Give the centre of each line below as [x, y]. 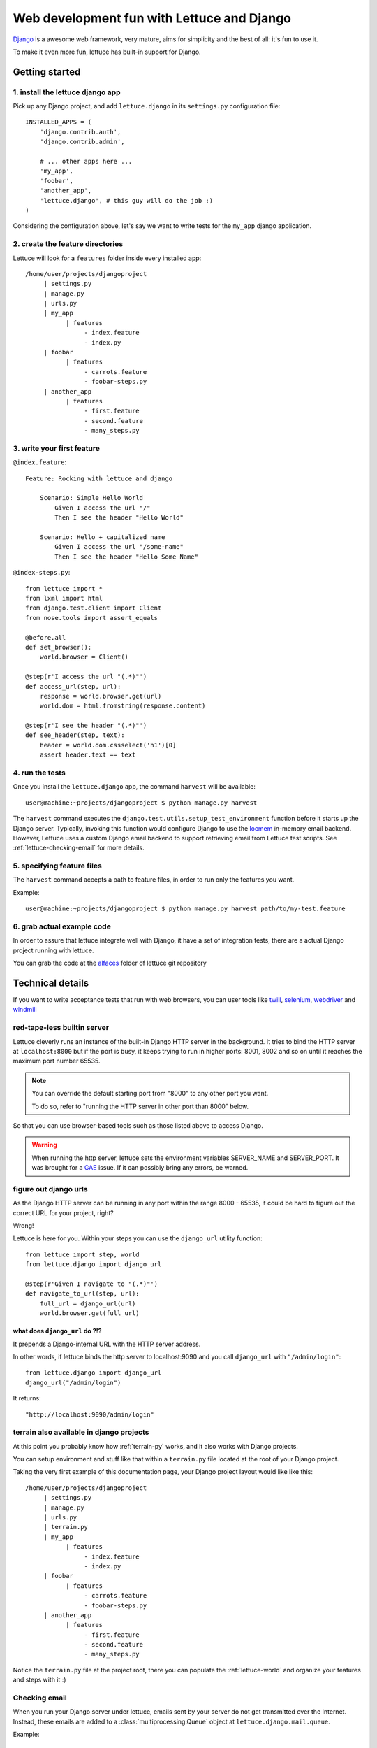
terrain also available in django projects [81, 1432]
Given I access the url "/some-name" [119, 547]
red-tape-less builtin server [61, 1028]
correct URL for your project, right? [64, 1212]
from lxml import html [64, 598]
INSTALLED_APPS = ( [59, 122]
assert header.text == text [88, 755]
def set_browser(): [59, 647]
